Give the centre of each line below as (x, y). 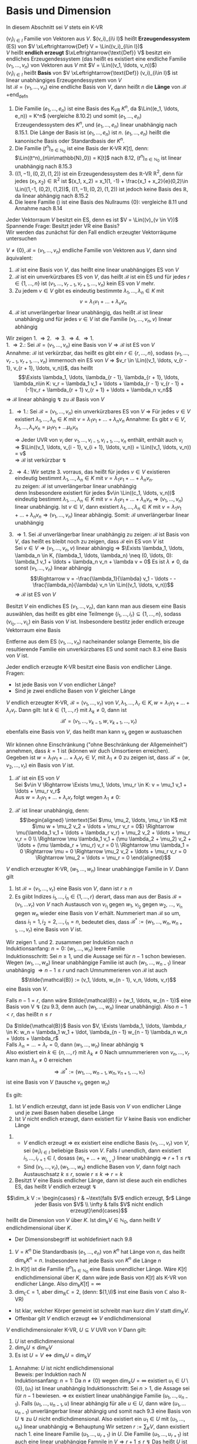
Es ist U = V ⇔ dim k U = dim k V (53, 1356)
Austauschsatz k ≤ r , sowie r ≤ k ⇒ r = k (73, 1174)
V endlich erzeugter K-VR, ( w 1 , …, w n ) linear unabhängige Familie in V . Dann (97, 870)
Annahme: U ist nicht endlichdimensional (64, 1368)
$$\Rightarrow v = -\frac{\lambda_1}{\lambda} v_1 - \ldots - (101, 579)
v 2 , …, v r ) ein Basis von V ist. (40, 766)
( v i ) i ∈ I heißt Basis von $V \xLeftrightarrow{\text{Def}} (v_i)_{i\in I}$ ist (92, 73)
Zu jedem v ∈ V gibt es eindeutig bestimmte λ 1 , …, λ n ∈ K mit (89, 292)
